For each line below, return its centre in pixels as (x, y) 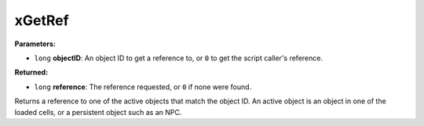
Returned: (31, 72)
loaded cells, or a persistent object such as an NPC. (98, 112)
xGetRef (42, 20)
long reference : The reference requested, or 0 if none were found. (143, 87)
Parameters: (35, 44)
